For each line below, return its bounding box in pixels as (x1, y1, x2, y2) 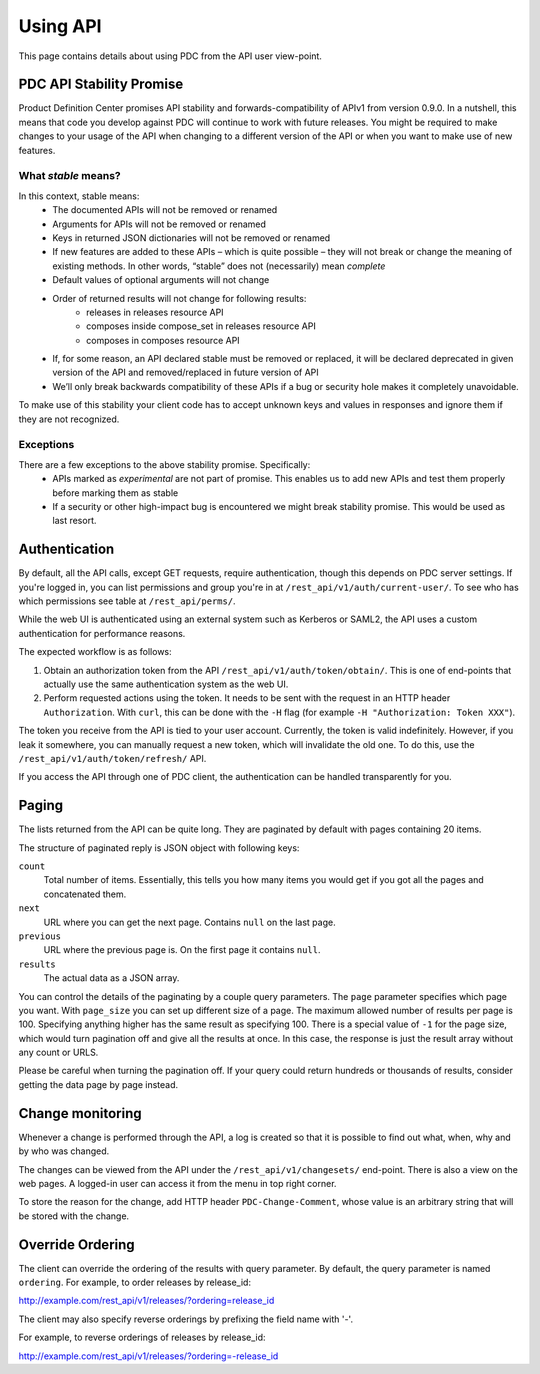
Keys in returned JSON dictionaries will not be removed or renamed (52, 231, 331, 244)
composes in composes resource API (86, 334, 240, 346)
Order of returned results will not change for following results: (52, 292, 307, 304)
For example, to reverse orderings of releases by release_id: (18, 1331, 266, 1344)
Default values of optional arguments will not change (52, 274, 270, 286)
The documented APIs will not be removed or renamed (52, 204, 278, 216)
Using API (18, 15, 102, 37)
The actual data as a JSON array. (43, 972, 180, 984)
